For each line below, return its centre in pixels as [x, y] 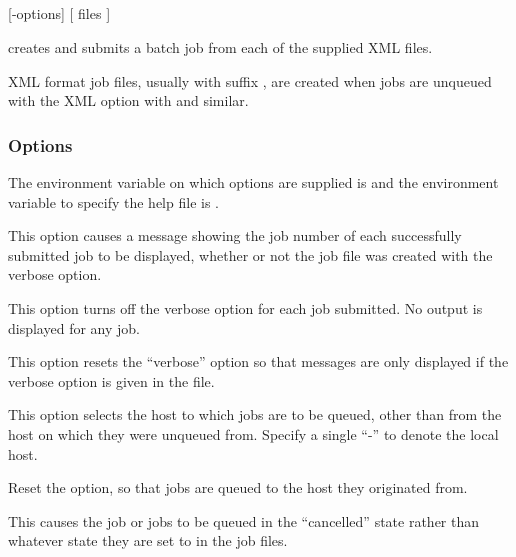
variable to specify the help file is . [113, 201]
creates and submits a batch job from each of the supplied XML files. [220, 46]
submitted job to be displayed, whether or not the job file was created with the [250, 254]
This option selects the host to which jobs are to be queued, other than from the [255, 414]
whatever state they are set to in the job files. [148, 540]
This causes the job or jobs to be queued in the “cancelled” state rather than [244, 520]
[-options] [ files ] [59, 13]
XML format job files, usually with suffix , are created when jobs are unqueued [250, 80]
